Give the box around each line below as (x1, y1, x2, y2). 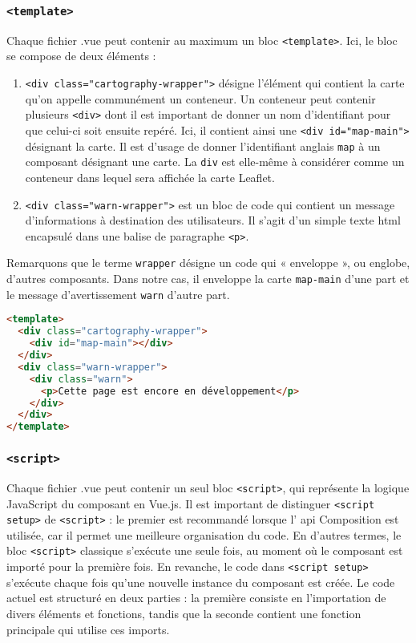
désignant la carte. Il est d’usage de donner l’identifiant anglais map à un (25, 137, 381, 154)
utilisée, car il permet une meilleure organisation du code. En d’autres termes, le (6, 526, 402, 543)
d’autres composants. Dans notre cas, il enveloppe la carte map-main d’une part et (6, 270, 410, 287)
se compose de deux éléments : (6, 47, 156, 64)
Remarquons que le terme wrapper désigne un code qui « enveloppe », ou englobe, (6, 254, 410, 271)
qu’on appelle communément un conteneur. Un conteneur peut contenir (25, 90, 376, 107)
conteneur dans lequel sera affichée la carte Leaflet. (25, 168, 275, 185)
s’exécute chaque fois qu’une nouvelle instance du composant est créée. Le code (6, 573, 395, 590)
